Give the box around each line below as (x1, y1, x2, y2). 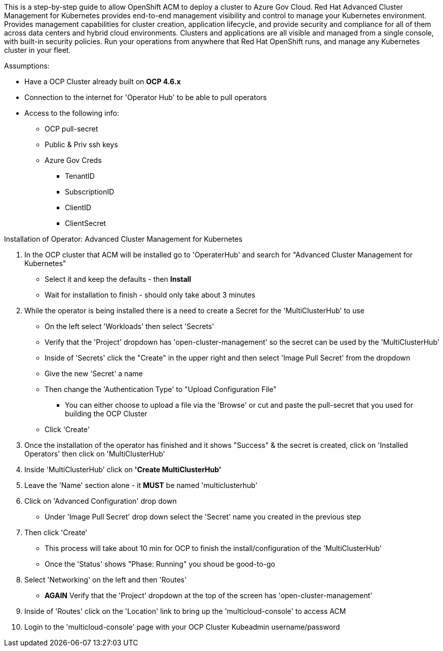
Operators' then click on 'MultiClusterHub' (24, 449, 165, 458)
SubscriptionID (65, 187, 115, 196)
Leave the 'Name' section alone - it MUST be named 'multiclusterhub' (24, 481, 257, 490)
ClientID (65, 203, 91, 212)
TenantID (65, 172, 95, 180)
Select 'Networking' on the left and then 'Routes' (24, 575, 187, 584)
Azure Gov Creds (45, 156, 102, 165)
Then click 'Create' (24, 528, 88, 537)
